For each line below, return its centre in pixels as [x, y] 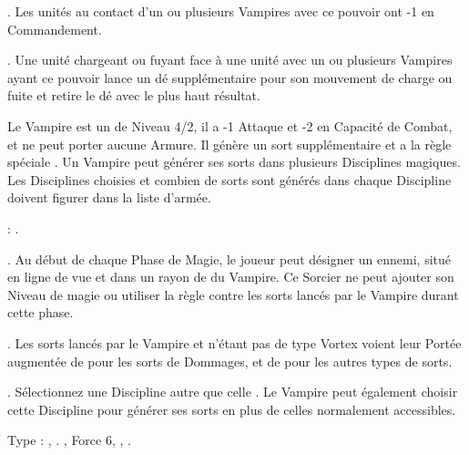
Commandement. [55, 29]
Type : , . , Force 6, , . [69, 440]
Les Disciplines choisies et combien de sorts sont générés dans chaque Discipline [229, 179]
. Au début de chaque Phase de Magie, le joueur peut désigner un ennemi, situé [229, 259]
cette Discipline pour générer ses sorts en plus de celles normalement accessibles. [232, 409]
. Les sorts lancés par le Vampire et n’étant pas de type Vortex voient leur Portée [234, 342]
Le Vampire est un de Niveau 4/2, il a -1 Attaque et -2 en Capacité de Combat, [230, 125]
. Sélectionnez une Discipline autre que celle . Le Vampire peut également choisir [233, 392]
